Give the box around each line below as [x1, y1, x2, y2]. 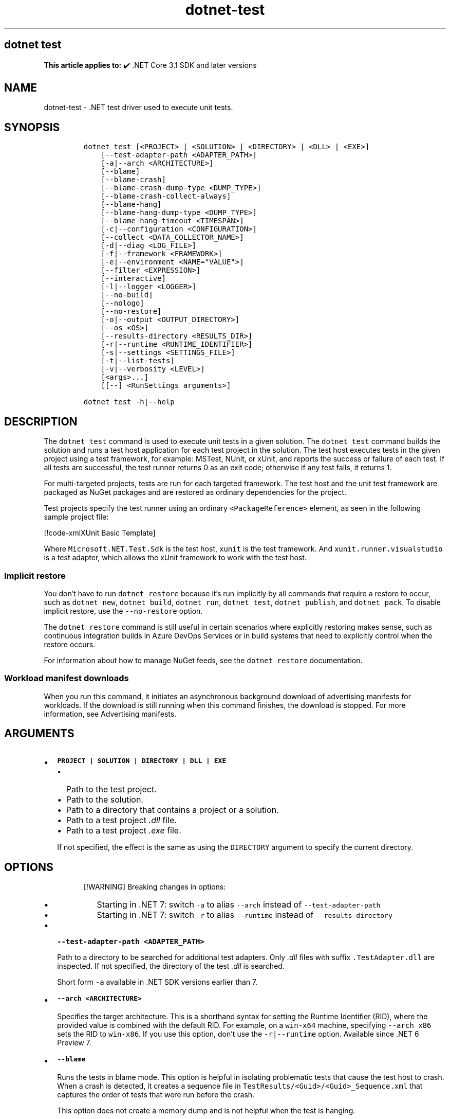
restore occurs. [44, 640, 96, 649]
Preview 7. [57, 1038, 91, 1047]
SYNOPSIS [4, 120, 60, 134]
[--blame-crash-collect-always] [101, 192, 231, 201]
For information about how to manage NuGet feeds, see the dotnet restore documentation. [44, 655, 363, 665]
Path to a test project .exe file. [66, 825, 181, 836]
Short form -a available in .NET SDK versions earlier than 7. [57, 978, 258, 987]
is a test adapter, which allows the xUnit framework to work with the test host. [44, 553, 307, 562]
